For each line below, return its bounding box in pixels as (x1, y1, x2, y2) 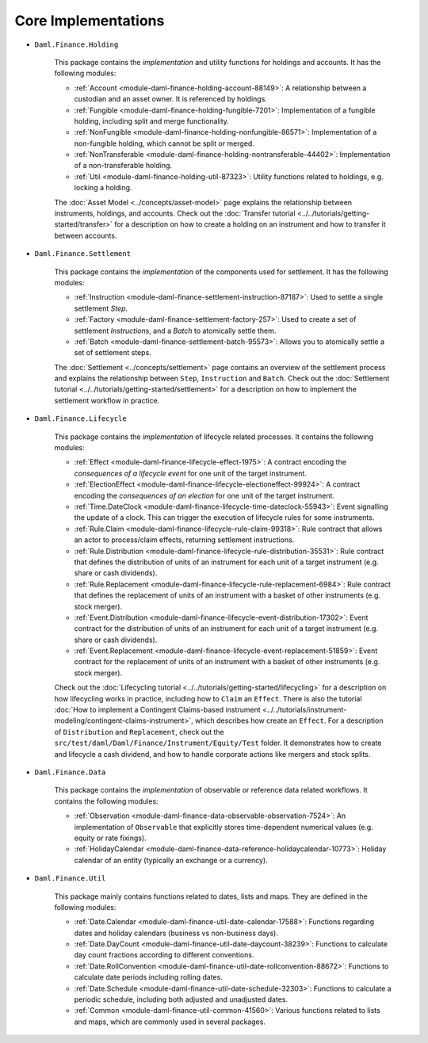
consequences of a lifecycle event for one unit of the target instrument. (74, 468, 307, 478)
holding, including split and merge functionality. (74, 116, 230, 126)
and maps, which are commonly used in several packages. (74, 1017, 266, 1026)
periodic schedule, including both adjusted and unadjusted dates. (74, 995, 289, 1004)
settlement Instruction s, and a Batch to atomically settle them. (74, 326, 277, 335)
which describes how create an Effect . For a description (194, 716, 384, 725)
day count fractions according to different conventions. (74, 950, 254, 960)
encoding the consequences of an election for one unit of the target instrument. (74, 491, 335, 500)
